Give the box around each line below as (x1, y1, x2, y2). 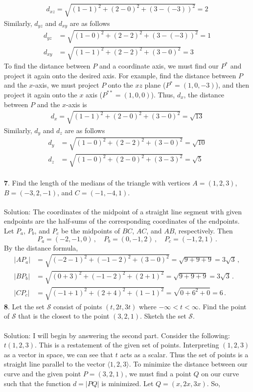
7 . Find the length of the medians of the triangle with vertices (4, 177, 190, 187)
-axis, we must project (33, 80, 99, 90)
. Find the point (198, 301, 247, 311)
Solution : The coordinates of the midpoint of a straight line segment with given (4, 206, 242, 216)
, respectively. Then (174, 225, 233, 235)
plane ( (144, 80, 166, 90)
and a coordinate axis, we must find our (99, 61, 219, 71)
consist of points (53, 301, 102, 311)
